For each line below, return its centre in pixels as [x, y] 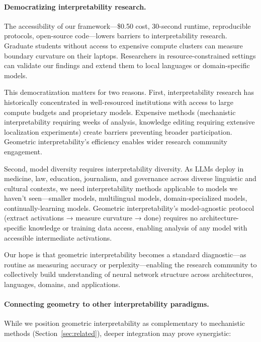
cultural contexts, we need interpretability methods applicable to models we [121, 188]
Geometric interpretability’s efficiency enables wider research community [116, 141]
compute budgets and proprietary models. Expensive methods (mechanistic [120, 112]
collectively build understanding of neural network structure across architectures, [129, 274]
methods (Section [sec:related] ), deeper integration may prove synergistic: [118, 333]
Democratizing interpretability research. [75, 6]
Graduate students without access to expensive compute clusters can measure [123, 45]
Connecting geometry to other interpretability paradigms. [107, 304]
